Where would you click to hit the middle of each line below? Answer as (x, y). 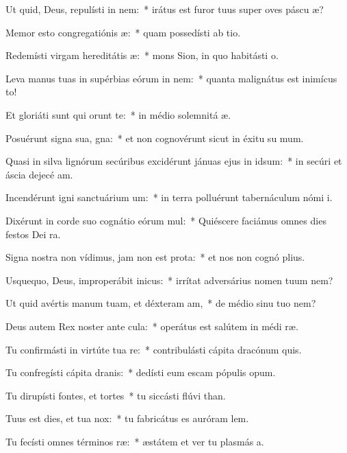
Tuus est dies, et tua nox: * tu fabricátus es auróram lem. (127, 418)
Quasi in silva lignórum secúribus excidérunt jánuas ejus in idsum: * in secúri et (174, 161)
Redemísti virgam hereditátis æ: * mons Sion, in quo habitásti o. (142, 55)
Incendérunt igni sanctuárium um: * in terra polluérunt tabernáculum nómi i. (169, 197)
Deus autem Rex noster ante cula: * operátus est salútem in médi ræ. (152, 326)
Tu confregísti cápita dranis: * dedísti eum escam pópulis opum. (141, 372)
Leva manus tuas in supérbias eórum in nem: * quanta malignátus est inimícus (171, 78)
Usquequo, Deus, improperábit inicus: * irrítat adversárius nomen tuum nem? (169, 280)
